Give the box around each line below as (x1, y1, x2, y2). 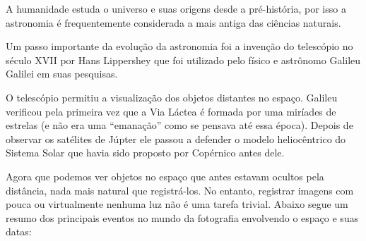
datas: (6, 224, 32, 239)
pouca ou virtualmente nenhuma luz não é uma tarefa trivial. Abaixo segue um (6, 197, 348, 211)
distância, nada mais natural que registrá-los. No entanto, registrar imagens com (6, 183, 354, 197)
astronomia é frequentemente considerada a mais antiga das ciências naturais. (6, 15, 341, 30)
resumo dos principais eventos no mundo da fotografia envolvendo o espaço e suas (6, 210, 359, 225)
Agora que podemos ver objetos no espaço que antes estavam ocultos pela (6, 168, 324, 183)
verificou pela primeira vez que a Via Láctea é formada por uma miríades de (6, 104, 336, 118)
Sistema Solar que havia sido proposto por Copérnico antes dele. (6, 145, 285, 160)
